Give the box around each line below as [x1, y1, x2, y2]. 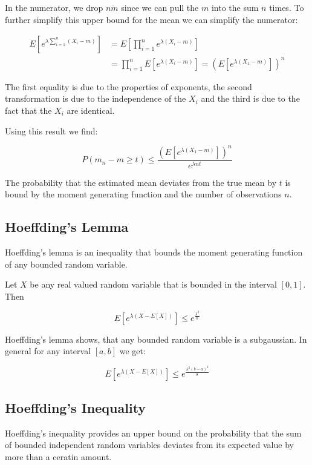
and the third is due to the [201, 92, 300, 105]
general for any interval [5, 345, 91, 357]
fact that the [5, 104, 52, 116]
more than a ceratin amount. [5, 450, 112, 463]
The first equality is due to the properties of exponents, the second [5, 80, 252, 93]
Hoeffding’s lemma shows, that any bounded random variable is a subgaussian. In [5, 332, 307, 345]
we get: [119, 345, 146, 357]
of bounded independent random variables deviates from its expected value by [5, 438, 294, 451]
